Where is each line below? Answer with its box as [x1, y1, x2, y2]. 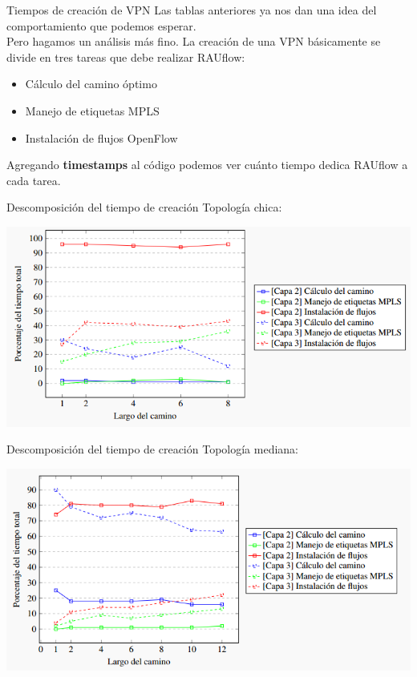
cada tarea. [6, 171, 61, 188]
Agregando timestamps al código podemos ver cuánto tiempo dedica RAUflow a [6, 156, 408, 173]
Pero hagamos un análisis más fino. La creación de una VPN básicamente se [6, 33, 381, 50]
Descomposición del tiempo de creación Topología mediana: [6, 441, 298, 457]
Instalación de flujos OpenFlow [25, 129, 178, 146]
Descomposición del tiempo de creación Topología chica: [6, 199, 282, 216]
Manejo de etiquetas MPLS [25, 102, 160, 119]
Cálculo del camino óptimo [25, 75, 157, 92]
